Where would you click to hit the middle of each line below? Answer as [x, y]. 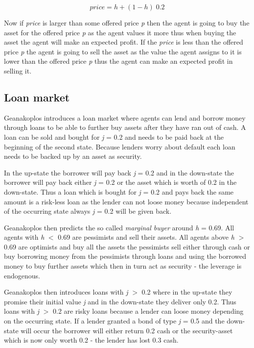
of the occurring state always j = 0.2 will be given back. [88, 211]
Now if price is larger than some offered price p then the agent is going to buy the [127, 23]
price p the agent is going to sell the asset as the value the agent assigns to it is [123, 51]
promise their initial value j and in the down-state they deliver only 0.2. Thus [120, 301]
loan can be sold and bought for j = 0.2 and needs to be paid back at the [114, 137]
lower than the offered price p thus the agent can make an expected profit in [118, 61]
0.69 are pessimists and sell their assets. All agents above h [146, 237]
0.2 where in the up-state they [187, 292]
